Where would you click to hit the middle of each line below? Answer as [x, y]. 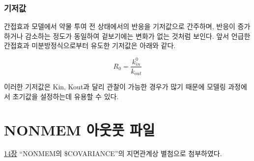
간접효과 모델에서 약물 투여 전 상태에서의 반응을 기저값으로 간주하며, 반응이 [120, 26]
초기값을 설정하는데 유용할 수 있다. [66, 96]
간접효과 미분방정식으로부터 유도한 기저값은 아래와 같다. [90, 45]
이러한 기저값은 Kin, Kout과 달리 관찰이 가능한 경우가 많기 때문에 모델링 [115, 87]
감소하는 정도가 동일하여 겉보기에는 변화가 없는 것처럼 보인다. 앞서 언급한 [138, 36]
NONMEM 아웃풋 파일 [80, 130]
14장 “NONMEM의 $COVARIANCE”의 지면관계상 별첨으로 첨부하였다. [113, 153]
